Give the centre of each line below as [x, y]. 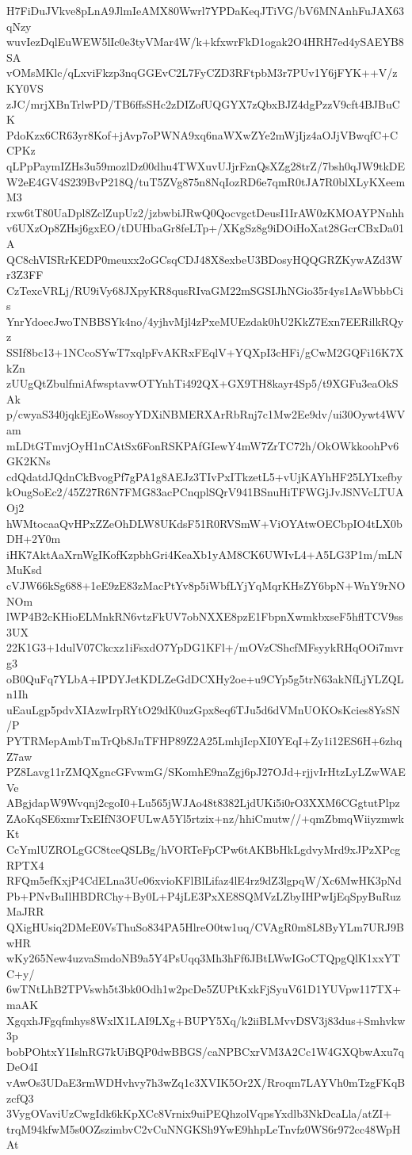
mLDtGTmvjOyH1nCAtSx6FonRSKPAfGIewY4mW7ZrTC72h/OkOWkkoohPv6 [203, 445]
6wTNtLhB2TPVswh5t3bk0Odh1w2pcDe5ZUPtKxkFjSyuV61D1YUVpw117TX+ [204, 989]
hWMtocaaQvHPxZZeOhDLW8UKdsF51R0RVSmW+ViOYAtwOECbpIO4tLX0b [204, 523]
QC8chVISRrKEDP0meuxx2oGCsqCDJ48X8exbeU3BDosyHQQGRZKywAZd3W [204, 259]
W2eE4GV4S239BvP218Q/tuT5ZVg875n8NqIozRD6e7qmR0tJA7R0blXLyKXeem [206, 181]
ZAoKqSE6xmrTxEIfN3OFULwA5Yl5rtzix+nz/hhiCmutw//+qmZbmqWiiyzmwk [205, 818]
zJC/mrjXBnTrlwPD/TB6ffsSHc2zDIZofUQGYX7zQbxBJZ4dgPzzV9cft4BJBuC [203, 103]
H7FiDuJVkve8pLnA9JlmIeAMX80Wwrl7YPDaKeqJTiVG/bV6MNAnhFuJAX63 [205, 10]
